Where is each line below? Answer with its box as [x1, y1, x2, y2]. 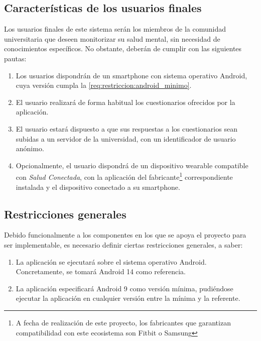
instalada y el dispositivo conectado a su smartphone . [16, 181, 180, 192]
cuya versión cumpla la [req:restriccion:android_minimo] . [16, 80, 192, 90]
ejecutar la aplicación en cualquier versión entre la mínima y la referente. [16, 293, 240, 303]
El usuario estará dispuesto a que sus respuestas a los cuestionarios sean [16, 123, 237, 134]
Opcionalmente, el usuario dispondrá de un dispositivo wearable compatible [16, 160, 248, 170]
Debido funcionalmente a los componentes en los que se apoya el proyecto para [4, 230, 246, 240]
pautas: [4, 53, 27, 63]
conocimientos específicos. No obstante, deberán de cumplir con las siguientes [4, 43, 242, 54]
